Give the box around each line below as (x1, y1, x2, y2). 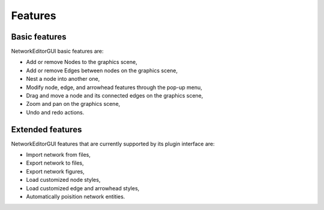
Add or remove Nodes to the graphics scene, (26, 59, 137, 66)
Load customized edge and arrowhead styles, (26, 184, 140, 191)
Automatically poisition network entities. (26, 193, 125, 200)
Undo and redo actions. (26, 108, 85, 116)
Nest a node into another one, (26, 75, 100, 83)
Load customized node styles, (26, 176, 101, 184)
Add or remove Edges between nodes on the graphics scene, (26, 66, 178, 74)
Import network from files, (26, 151, 91, 159)
